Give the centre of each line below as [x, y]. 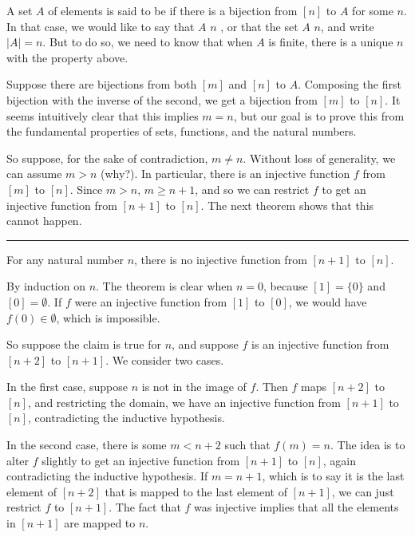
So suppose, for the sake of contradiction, [107, 158]
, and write [347, 26]
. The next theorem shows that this [287, 205]
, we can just [363, 491]
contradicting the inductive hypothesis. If [107, 476]
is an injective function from [320, 344]
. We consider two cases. [165, 359]
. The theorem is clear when [164, 286]
